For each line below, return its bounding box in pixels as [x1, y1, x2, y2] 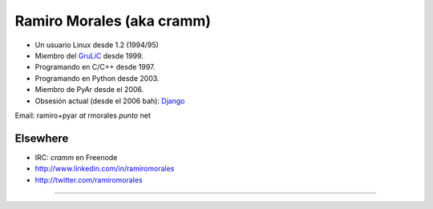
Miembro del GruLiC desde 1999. [34, 50, 144, 60]
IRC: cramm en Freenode [34, 152, 118, 162]
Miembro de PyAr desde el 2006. [34, 85, 144, 94]
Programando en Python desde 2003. [34, 73, 160, 83]
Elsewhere [14, 131, 69, 145]
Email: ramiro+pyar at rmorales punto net [14, 111, 152, 120]
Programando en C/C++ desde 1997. [34, 62, 156, 72]
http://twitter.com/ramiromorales [34, 175, 144, 184]
